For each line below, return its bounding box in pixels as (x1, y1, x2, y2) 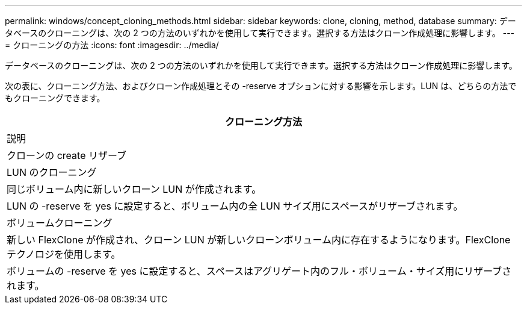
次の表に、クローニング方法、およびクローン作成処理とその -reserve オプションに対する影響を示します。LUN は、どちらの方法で (5, 81, 517, 91)
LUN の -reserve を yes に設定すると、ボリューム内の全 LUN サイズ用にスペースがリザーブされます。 (7, 200, 463, 212)
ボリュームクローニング (7, 217, 112, 229)
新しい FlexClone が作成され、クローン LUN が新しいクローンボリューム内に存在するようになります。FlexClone (7, 234, 511, 246)
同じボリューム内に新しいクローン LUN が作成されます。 (7, 183, 262, 195)
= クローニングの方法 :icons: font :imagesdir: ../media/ (5, 40, 219, 50)
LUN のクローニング (7, 166, 97, 178)
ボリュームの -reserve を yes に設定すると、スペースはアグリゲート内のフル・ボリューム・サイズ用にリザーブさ (7, 265, 512, 277)
